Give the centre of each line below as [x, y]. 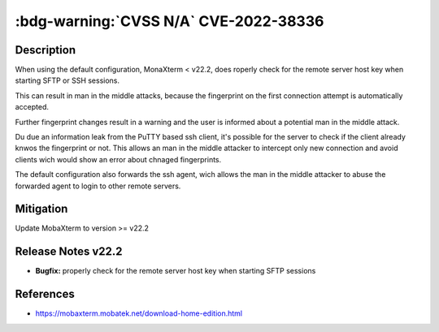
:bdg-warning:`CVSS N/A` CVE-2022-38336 [170, 21]
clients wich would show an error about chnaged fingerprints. [118, 159]
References [45, 294]
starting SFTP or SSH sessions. [67, 80]
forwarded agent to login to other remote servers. [98, 186]
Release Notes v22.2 [69, 252]
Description [46, 50]
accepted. [32, 107]
